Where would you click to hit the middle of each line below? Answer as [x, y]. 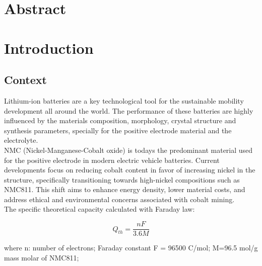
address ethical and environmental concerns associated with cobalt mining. [119, 199]
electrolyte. [21, 140]
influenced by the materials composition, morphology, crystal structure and [120, 120]
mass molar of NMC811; [42, 257]
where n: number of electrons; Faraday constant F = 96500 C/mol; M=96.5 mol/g [131, 248]
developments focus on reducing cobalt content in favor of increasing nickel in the [130, 170]
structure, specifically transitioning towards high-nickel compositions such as [122, 179]
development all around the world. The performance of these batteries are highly [129, 110]
